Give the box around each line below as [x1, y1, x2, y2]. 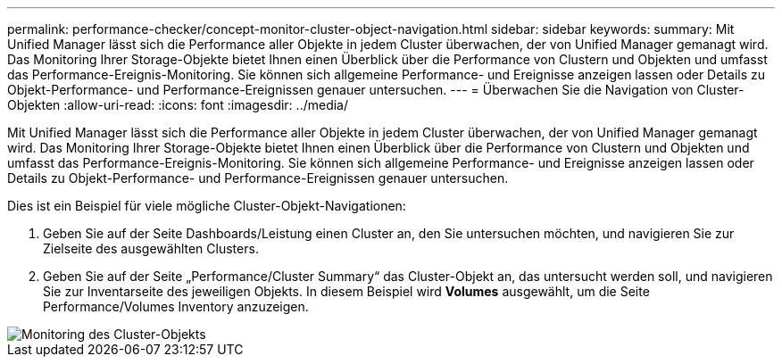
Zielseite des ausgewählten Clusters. [43, 241, 259, 256]
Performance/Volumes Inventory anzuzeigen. [43, 299, 309, 314]
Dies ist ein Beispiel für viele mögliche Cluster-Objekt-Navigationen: [7, 198, 406, 213]
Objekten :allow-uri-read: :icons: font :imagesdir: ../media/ [7, 97, 348, 112]
